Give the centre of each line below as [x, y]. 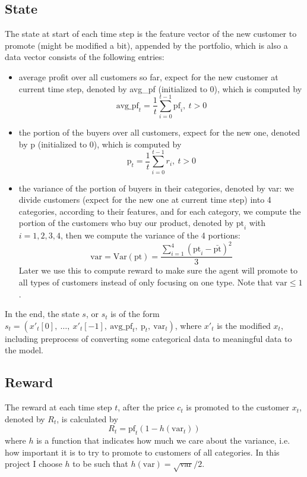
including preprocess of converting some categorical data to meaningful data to [148, 338]
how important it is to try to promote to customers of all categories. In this [142, 452]
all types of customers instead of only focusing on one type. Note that [146, 282]
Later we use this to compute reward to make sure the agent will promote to [158, 270]
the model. [24, 350]
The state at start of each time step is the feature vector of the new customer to [151, 34]
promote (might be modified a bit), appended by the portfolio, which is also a [146, 45]
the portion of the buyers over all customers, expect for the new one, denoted [159, 132]
